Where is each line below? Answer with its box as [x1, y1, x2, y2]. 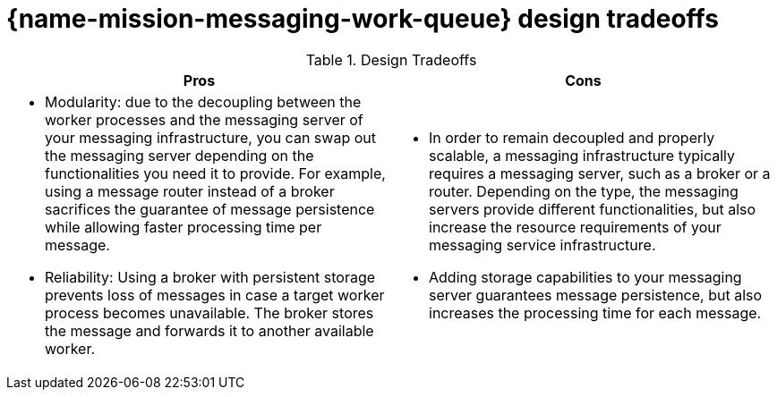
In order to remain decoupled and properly [429, 128, 715, 147]
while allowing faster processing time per [45, 217, 322, 236]
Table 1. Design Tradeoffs [305, 50, 477, 69]
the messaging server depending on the [45, 146, 314, 165]
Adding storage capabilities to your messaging [429, 267, 742, 286]
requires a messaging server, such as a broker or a [429, 164, 771, 182]
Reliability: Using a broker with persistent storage [45, 267, 376, 286]
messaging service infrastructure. [429, 235, 656, 254]
